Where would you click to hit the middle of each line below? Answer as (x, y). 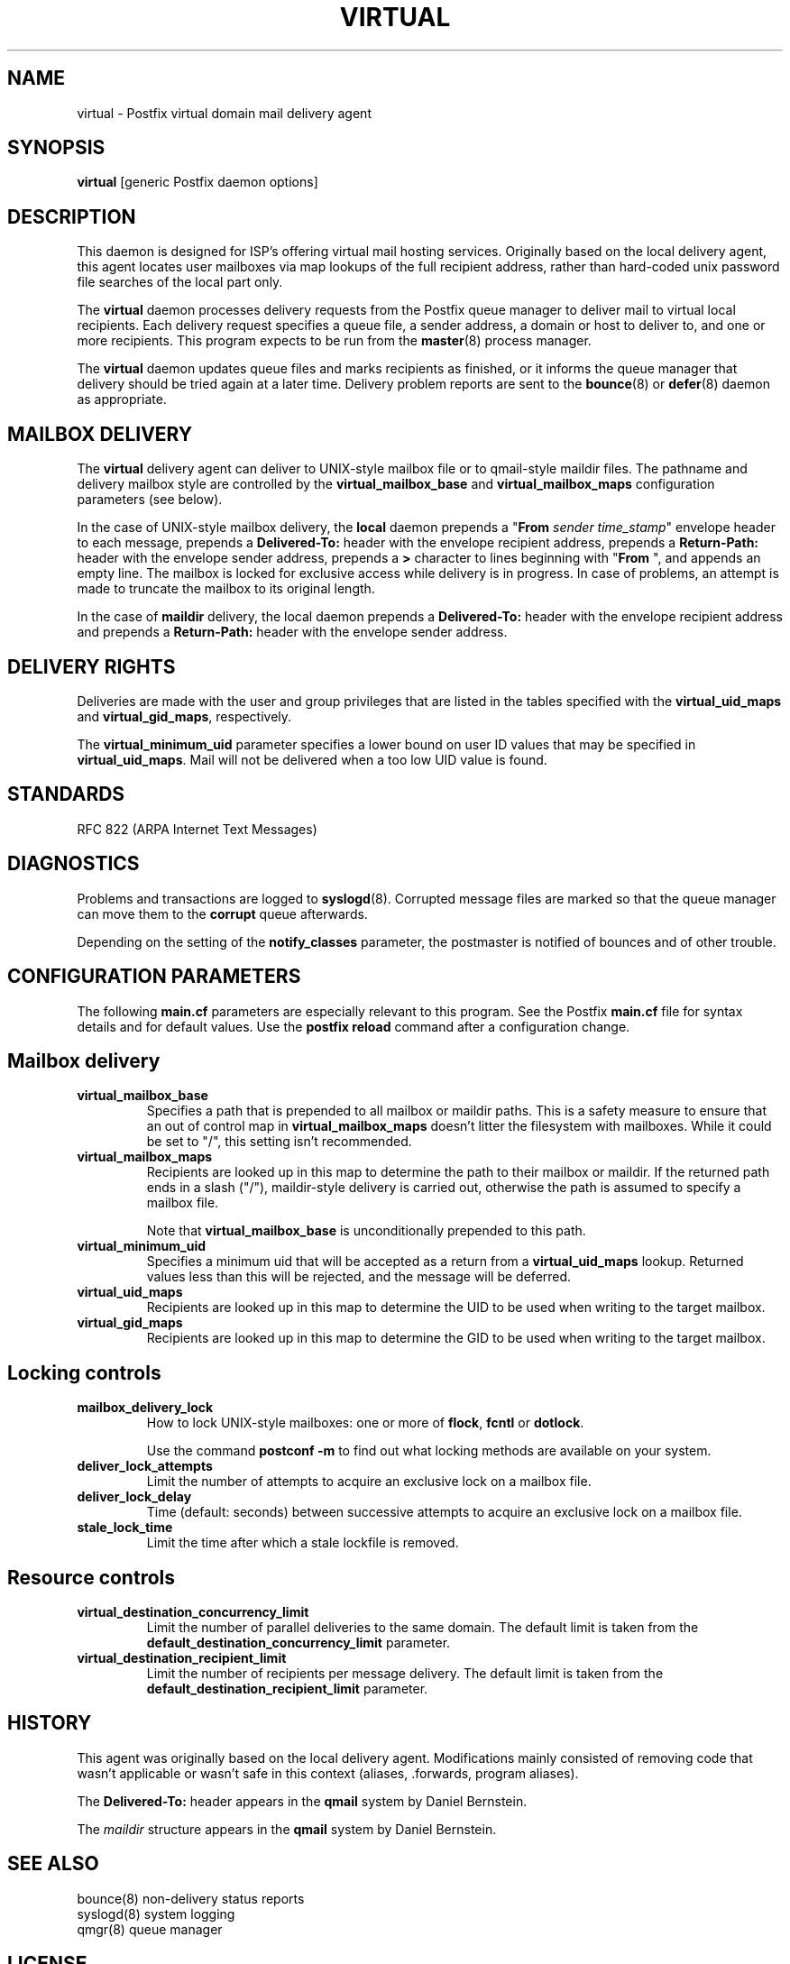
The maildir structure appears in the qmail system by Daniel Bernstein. (287, 1829)
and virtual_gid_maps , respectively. (184, 716)
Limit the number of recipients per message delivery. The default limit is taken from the (405, 1674)
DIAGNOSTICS (73, 864)
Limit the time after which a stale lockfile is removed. (303, 1543)
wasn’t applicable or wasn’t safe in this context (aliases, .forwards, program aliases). (328, 1773)
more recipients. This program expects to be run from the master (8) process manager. (334, 341)
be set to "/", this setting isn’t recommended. (279, 1142)
